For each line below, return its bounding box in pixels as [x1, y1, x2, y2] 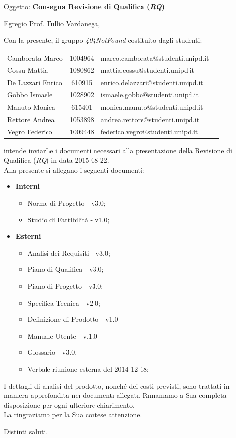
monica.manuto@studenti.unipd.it [100, 101, 203, 112]
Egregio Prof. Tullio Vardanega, [4, 18, 100, 28]
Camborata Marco [7, 52, 63, 63]
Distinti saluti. [4, 426, 48, 436]
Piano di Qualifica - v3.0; [27, 264, 104, 274]
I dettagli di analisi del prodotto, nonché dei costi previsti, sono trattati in [4, 380, 230, 391]
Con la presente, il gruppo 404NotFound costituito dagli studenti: [4, 35, 202, 45]
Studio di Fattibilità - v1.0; [27, 214, 110, 224]
